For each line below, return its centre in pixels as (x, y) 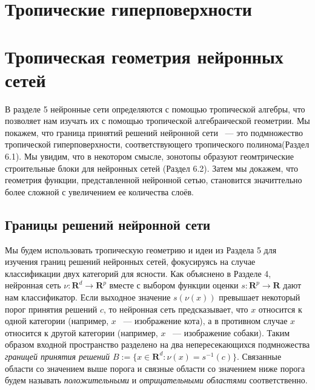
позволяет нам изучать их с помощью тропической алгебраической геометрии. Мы (157, 121)
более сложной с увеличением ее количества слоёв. (99, 191)
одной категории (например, (57, 321)
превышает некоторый (260, 297)
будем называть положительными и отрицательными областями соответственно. (156, 380)
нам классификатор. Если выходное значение (88, 297)
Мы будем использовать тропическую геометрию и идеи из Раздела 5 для (141, 249)
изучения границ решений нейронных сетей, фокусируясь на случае (130, 262)
